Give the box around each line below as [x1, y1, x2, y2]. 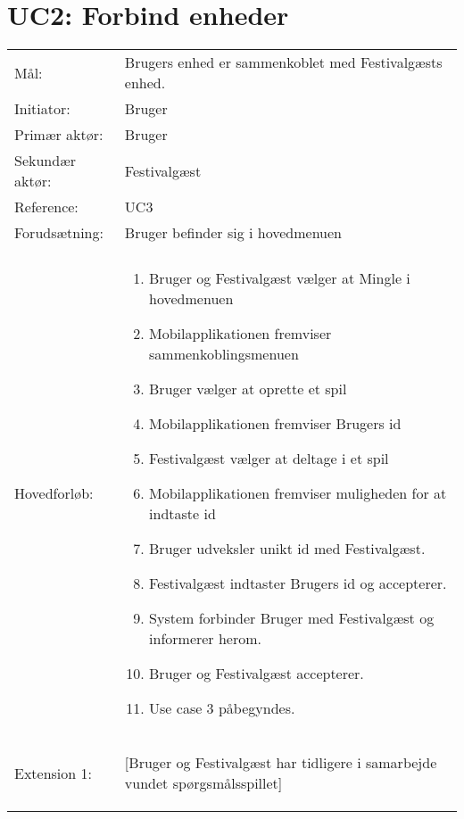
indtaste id [149, 503, 216, 525]
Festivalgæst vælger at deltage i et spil [149, 448, 389, 469]
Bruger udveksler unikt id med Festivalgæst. [149, 538, 426, 559]
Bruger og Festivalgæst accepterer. [149, 663, 364, 684]
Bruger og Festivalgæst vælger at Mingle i [149, 268, 410, 289]
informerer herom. [149, 628, 262, 649]
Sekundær [14, 150, 76, 171]
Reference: [14, 196, 79, 218]
